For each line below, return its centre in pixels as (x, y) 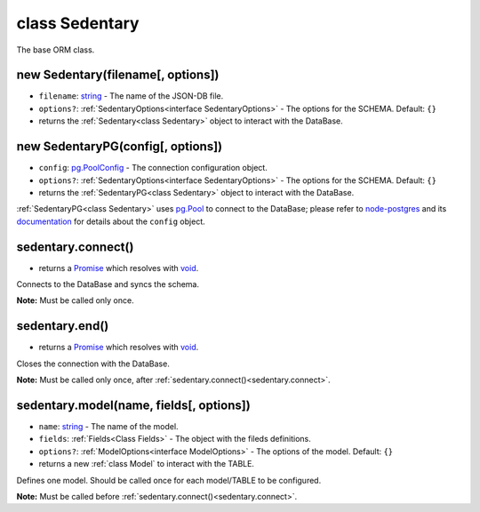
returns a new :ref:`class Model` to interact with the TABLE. (147, 464)
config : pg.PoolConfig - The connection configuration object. (153, 168)
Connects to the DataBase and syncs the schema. (108, 284)
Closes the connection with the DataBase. (93, 364)
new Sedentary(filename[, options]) (118, 75)
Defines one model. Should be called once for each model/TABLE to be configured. (169, 480)
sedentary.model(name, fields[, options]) (133, 405)
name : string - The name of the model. (108, 426)
